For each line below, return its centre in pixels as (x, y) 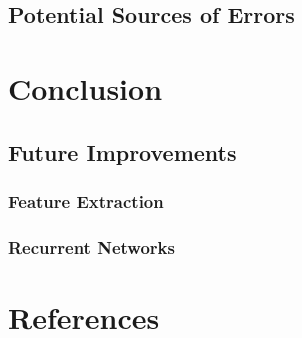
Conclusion (85, 87)
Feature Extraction (86, 200)
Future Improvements (122, 151)
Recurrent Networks (91, 246)
